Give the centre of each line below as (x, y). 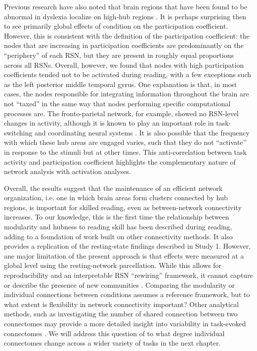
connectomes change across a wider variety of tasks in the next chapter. (112, 343)
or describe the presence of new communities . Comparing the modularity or (120, 285)
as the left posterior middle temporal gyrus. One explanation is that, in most (121, 84)
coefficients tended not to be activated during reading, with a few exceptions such (128, 74)
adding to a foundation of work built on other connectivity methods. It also (118, 236)
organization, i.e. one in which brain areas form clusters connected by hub (116, 197)
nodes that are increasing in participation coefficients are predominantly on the (124, 45)
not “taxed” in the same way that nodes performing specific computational (117, 103)
